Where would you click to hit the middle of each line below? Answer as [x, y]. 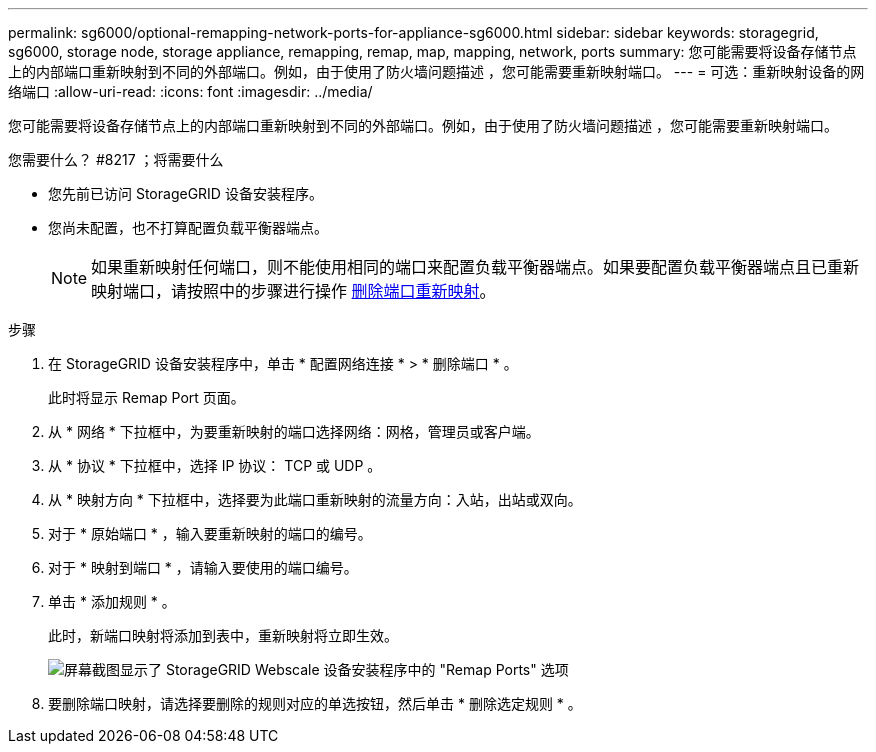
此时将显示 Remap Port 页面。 [146, 397]
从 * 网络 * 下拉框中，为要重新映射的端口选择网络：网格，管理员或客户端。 [294, 431]
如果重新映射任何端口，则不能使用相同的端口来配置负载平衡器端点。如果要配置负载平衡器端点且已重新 [475, 267]
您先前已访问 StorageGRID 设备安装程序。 [185, 193]
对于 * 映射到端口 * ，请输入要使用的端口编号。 [203, 567]
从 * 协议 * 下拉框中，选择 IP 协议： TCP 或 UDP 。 [215, 465]
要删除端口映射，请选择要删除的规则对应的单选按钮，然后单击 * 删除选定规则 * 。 [315, 703]
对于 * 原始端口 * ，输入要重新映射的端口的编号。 [210, 533]
